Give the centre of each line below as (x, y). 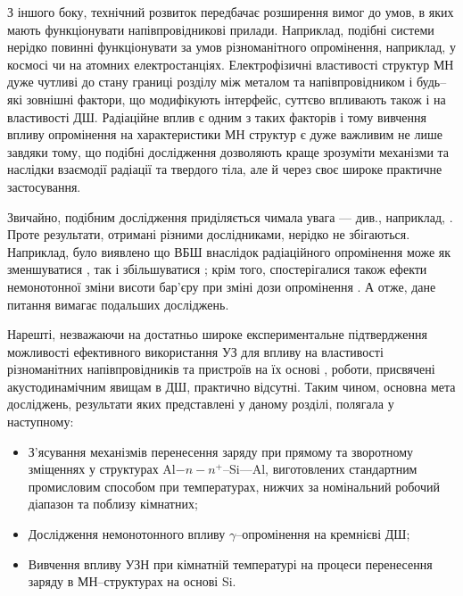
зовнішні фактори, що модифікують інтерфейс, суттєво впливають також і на (236, 99)
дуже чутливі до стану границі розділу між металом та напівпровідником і (210, 82)
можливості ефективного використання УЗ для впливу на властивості (195, 351)
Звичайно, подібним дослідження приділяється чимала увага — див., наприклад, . (230, 216)
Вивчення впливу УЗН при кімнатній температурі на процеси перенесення (230, 563)
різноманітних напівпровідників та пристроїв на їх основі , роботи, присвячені (221, 369)
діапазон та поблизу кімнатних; (113, 504)
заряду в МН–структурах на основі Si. (132, 581)
